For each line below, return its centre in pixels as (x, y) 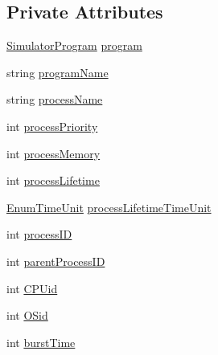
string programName (58, 72)
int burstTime (41, 342)
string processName (55, 99)
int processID (39, 234)
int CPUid (32, 288)
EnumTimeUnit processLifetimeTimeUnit (109, 207)
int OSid (27, 315)
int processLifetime (53, 180)
